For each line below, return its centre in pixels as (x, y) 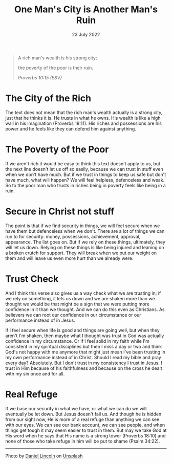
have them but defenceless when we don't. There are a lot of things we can (85, 231)
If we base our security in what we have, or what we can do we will (76, 408)
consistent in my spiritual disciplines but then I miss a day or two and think (84, 346)
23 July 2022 (86, 34)
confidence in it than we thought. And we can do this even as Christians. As (85, 309)
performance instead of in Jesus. (40, 320)
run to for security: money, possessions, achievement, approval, (73, 236)
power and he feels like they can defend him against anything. (71, 128)
